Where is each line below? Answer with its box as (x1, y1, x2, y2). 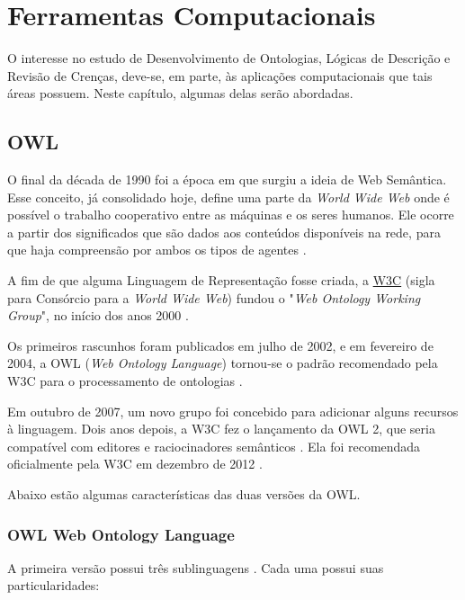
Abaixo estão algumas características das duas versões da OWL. (7, 485, 361, 504)
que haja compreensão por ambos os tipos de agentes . (7, 240, 307, 259)
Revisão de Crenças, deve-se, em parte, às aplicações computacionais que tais (7, 66, 433, 85)
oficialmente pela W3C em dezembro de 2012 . (7, 454, 263, 473)
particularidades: (7, 576, 100, 595)
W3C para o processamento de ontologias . (7, 372, 243, 390)
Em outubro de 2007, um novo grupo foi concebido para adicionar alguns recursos (7, 401, 459, 420)
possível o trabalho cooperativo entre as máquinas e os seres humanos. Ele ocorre (7, 205, 454, 224)
